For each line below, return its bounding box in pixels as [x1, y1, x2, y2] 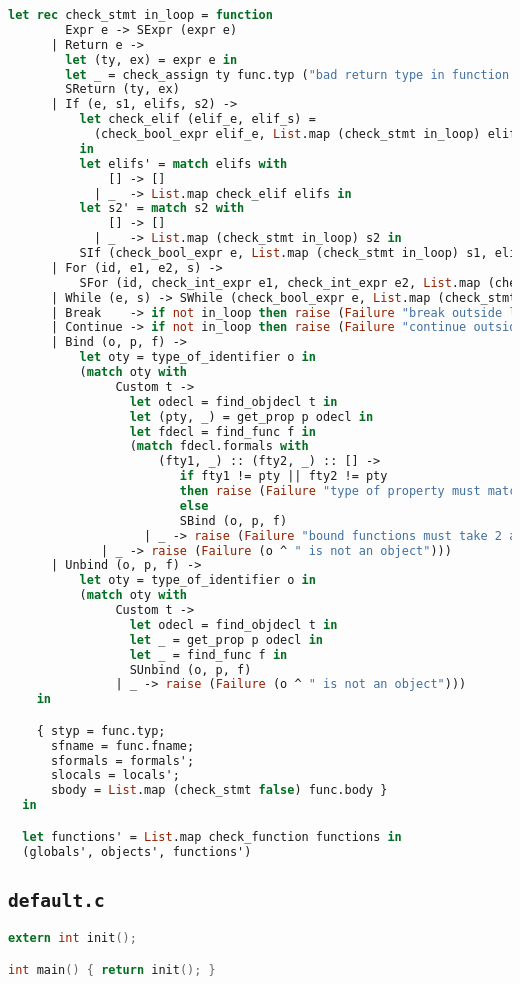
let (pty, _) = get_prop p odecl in [129, 409, 374, 424]
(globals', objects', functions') [22, 844, 252, 859]
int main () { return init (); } [8, 962, 216, 977]
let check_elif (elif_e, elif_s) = [79, 112, 316, 127]
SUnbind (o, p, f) [129, 662, 252, 677]
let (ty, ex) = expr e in [65, 52, 238, 67]
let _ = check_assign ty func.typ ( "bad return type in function [65, 67, 510, 82]
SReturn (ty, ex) [65, 82, 180, 97]
